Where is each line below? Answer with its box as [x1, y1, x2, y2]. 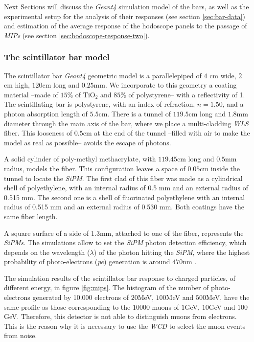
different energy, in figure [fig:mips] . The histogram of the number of [4, 282, 209, 293]
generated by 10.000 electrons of [32, 292, 129, 302]
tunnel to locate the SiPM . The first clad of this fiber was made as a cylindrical [4, 173, 243, 183]
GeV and [208, 301, 235, 312]
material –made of [4, 89, 58, 99]
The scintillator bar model [4, 51, 110, 63]
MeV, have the [206, 292, 250, 302]
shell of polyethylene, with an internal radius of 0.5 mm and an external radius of [4, 182, 248, 193]
